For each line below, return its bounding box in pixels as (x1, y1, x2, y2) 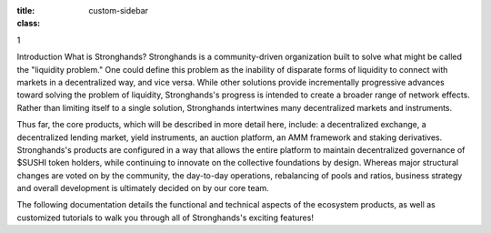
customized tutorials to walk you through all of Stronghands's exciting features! (16, 212, 314, 223)
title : (16, 5, 35, 15)
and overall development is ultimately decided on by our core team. (16, 183, 270, 194)
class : (16, 18, 41, 29)
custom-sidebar (88, 5, 149, 15)
